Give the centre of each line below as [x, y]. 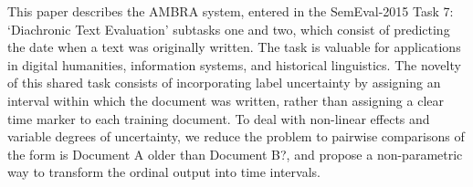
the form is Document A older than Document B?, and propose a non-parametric [235, 154]
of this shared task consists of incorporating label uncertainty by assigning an [224, 83]
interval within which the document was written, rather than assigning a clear [226, 100]
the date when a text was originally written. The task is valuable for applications [234, 47]
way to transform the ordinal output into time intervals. [164, 172]
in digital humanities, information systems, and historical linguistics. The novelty [234, 64]
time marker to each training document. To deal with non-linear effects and [219, 118]
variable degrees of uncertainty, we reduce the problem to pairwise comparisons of [236, 136]
